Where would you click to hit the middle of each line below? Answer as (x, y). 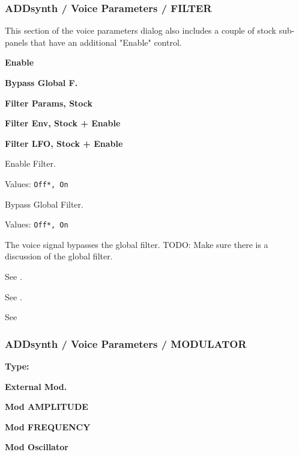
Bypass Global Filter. (44, 204)
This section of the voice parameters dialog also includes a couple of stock (140, 30)
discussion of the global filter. (59, 256)
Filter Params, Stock (49, 103)
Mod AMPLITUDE (47, 407)
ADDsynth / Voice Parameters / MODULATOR (126, 343)
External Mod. (36, 386)
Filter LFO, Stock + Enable (64, 143)
